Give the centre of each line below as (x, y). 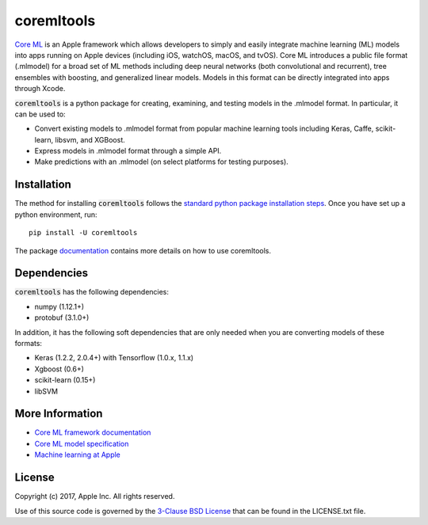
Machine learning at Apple (77, 455)
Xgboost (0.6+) (59, 369)
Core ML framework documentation (93, 432)
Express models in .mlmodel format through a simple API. (128, 151)
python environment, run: (56, 215)
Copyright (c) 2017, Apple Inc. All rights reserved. (95, 496)
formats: (29, 343)
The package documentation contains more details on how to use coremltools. (143, 250)
